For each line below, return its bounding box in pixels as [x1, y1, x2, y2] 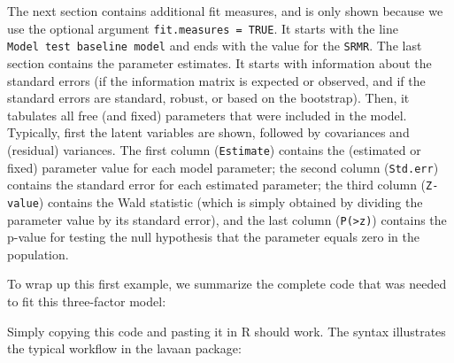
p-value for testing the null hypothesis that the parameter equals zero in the [7, 228, 419, 246]
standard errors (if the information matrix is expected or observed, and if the [7, 71, 426, 89]
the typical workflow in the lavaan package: [7, 339, 242, 358]
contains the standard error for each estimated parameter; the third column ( [7, 175, 427, 194]
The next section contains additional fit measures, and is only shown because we [7, 2, 443, 19]
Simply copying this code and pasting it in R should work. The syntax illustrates [7, 321, 446, 340]
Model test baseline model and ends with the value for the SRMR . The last [7, 36, 422, 55]
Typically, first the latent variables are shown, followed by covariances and [7, 123, 410, 142]
